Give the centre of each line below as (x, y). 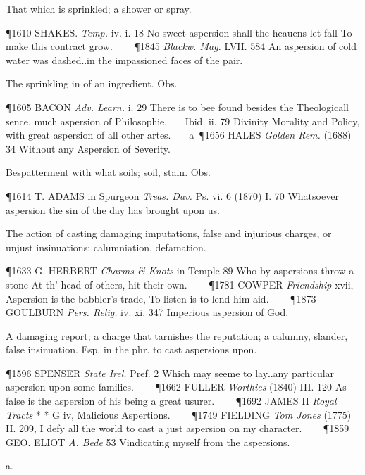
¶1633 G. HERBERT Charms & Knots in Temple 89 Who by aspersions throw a (180, 271)
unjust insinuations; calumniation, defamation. (106, 247)
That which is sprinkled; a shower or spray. (99, 8)
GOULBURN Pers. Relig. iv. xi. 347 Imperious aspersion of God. (147, 312)
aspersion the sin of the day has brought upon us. (113, 209)
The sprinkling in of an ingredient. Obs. (92, 83)
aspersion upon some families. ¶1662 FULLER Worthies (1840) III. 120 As (176, 387)
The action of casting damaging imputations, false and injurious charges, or (169, 233)
